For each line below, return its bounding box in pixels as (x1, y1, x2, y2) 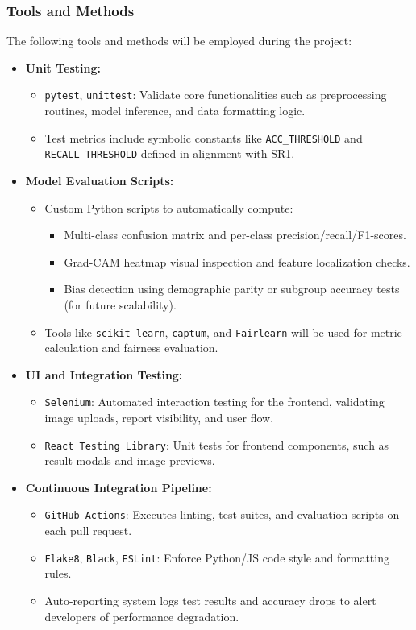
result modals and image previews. (44, 452, 215, 469)
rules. (44, 565, 72, 582)
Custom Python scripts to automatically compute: (44, 199, 293, 216)
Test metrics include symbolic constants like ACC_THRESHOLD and (44, 129, 363, 146)
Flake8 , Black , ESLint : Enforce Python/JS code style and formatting (44, 549, 389, 566)
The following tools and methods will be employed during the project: (6, 32, 352, 49)
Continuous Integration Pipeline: (25, 479, 212, 495)
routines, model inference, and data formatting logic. (44, 102, 306, 119)
